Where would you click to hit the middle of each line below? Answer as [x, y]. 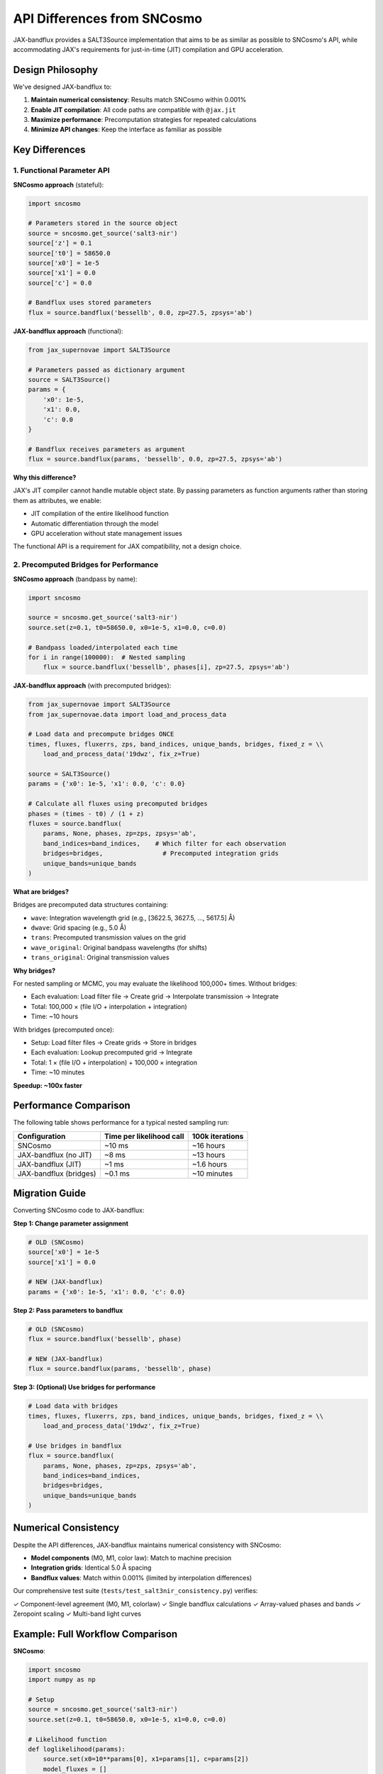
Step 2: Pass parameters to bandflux [68, 1310]
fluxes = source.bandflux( [75, 823]
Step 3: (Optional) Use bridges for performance [84, 1387]
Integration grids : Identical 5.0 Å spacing [91, 1568]
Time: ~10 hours [55, 1017]
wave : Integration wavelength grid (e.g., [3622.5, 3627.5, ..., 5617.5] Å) [133, 918]
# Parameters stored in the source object [103, 223]
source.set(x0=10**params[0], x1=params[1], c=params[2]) [146, 1759]
